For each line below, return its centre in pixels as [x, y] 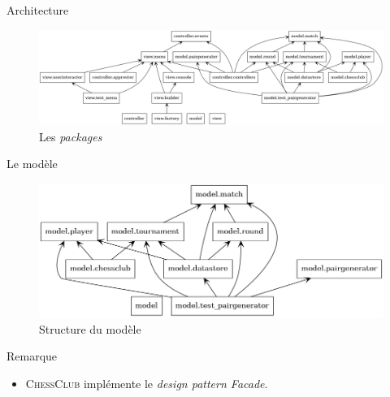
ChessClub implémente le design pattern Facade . [147, 383]
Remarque [32, 356]
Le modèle [32, 164]
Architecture [38, 10]
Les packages [71, 136]
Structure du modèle [90, 328]
